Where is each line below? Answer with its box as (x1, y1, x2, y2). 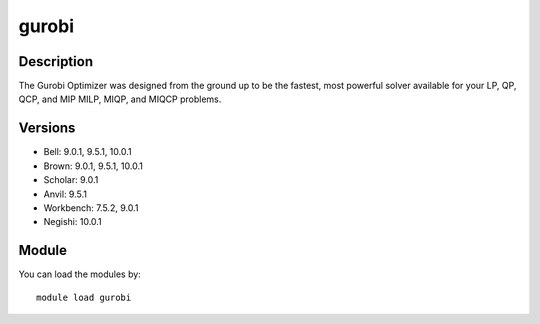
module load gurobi (36, 291, 132, 303)
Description (18, 53, 94, 70)
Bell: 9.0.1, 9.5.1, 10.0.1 (43, 146, 132, 158)
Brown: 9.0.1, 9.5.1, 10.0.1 (43, 160, 144, 172)
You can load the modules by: (18, 268, 142, 280)
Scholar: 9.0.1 (43, 174, 99, 186)
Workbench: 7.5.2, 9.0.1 (43, 201, 139, 214)
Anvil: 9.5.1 (43, 188, 87, 200)
